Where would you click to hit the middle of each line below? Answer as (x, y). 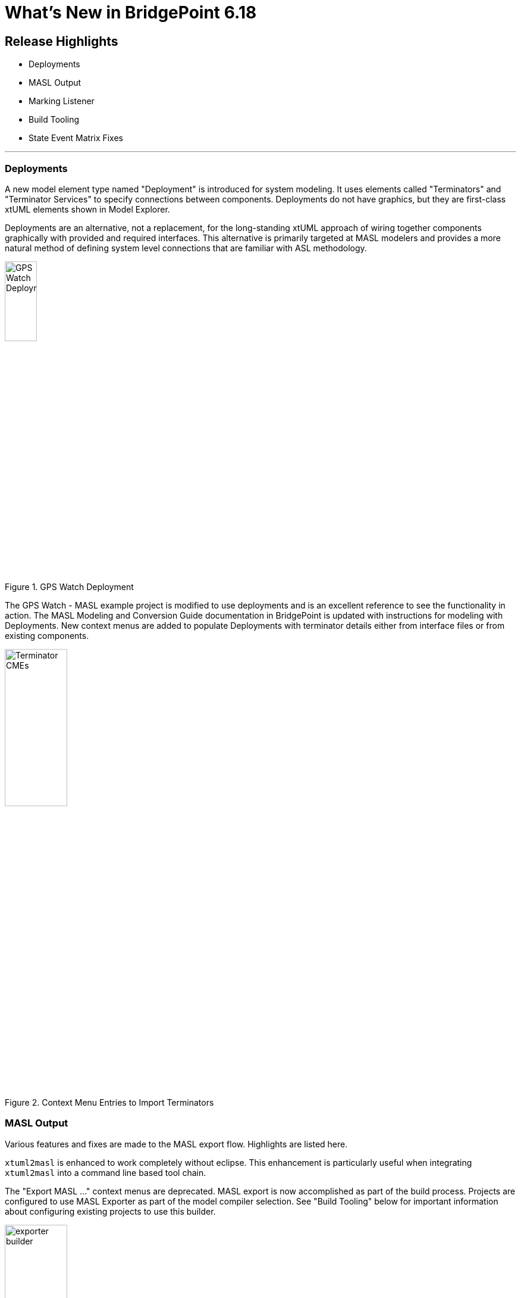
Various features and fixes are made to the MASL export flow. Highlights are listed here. (176, 1144)
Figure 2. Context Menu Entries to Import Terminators (109, 1103)
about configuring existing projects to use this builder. (110, 1211)
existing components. (47, 635)
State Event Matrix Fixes (76, 138)
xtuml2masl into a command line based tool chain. (106, 1172)
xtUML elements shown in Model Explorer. (87, 209)
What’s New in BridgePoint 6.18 (131, 13)
